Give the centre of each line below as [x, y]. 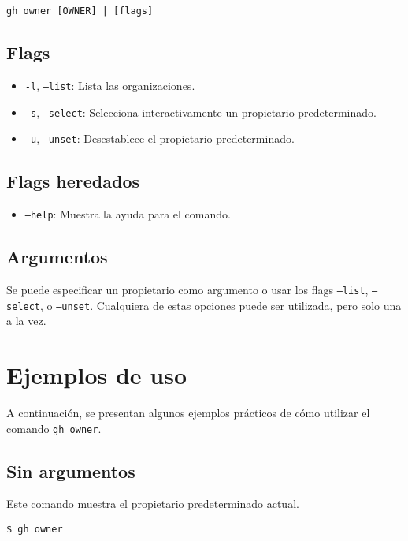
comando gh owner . [54, 428]
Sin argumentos [71, 470]
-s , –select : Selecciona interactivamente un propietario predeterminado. [200, 112]
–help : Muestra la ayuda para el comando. [128, 214]
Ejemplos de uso [97, 374]
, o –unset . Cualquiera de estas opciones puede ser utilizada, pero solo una [221, 305]
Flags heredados [73, 181]
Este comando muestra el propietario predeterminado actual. [153, 504]
